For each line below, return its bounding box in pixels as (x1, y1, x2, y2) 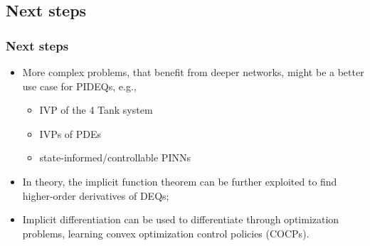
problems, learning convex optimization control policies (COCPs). (22, 225, 310, 240)
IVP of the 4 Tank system (39, 102, 153, 117)
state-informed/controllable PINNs (39, 150, 191, 165)
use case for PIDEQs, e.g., (22, 78, 137, 93)
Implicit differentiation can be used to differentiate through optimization (22, 212, 339, 227)
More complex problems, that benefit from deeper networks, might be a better (22, 65, 364, 79)
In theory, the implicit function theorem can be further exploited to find (22, 173, 337, 188)
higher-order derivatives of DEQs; (22, 188, 169, 203)
